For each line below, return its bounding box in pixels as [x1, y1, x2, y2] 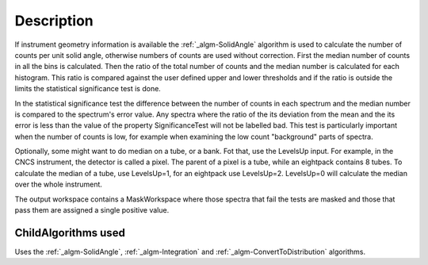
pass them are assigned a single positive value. [14, 205, 170, 215]
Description [14, 12, 94, 29]
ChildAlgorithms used [14, 226, 126, 240]
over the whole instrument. [14, 179, 103, 190]
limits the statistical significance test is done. [14, 84, 162, 94]
